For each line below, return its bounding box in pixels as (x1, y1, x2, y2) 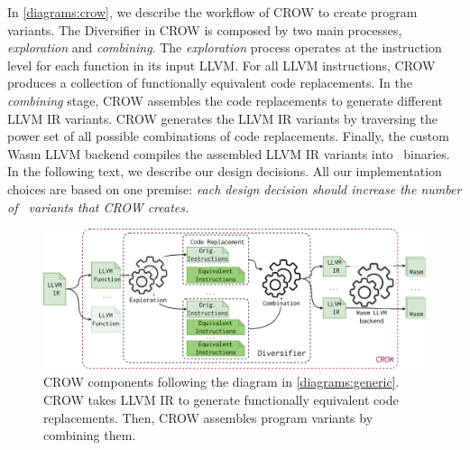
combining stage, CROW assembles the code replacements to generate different (7, 90, 443, 109)
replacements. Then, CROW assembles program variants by (43, 408, 373, 427)
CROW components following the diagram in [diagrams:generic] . (43, 372, 400, 391)
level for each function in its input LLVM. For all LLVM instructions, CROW (7, 55, 436, 74)
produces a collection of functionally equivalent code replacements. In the (7, 73, 413, 92)
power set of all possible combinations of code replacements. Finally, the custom (7, 127, 449, 145)
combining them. (43, 426, 136, 445)
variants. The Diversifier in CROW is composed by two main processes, (7, 20, 402, 39)
